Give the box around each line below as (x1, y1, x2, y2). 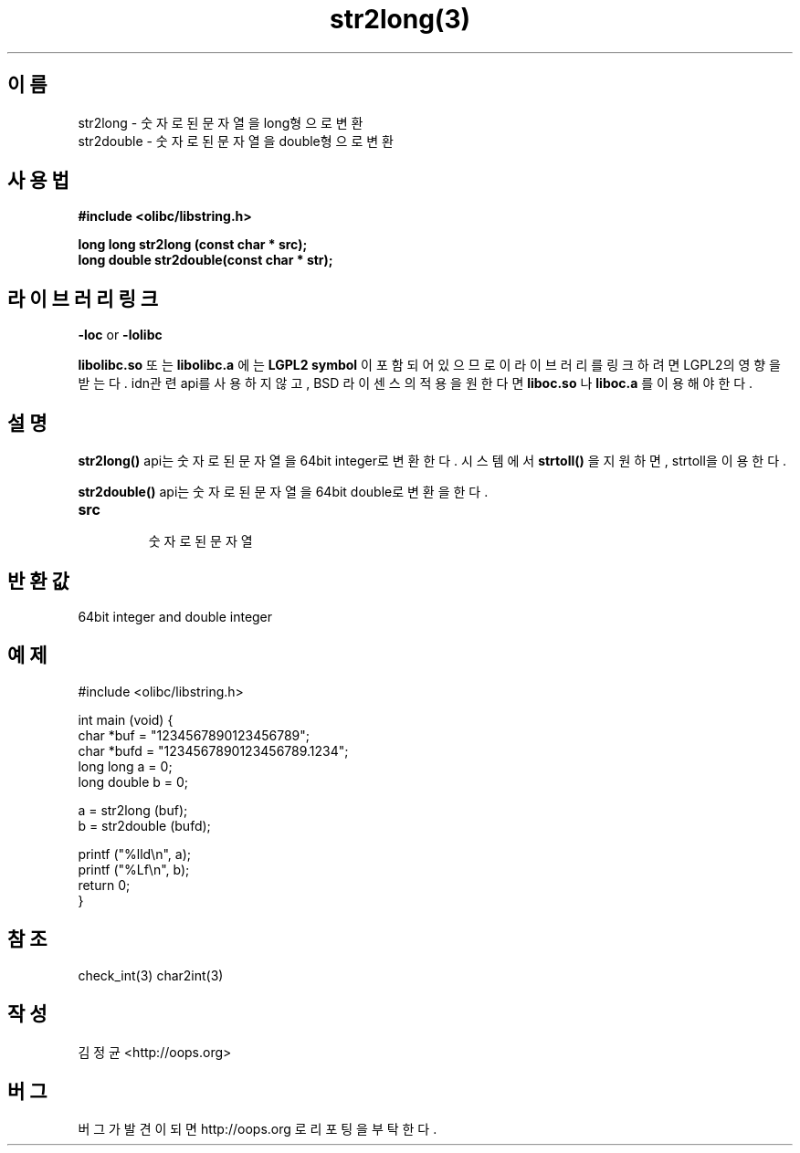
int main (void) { (78, 711, 174, 728)
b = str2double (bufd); (78, 817, 211, 833)
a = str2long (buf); (78, 802, 188, 818)
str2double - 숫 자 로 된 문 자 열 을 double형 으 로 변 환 (78, 132, 394, 149)
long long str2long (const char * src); (78, 236, 308, 253)
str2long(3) (329, 4, 471, 35)
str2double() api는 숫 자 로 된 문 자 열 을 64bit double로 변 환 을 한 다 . (78, 484, 489, 500)
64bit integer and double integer (78, 608, 273, 624)
